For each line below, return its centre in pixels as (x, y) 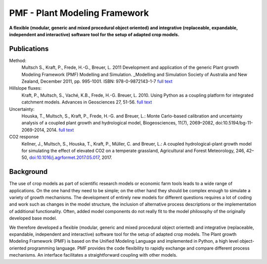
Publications (29, 49)
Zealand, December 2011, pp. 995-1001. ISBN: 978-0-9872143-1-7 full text (97, 81)
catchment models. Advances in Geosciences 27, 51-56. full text (87, 102)
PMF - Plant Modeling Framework (79, 13)
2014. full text (60, 130)
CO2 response (24, 137)
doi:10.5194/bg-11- (234, 123)
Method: (18, 60)
